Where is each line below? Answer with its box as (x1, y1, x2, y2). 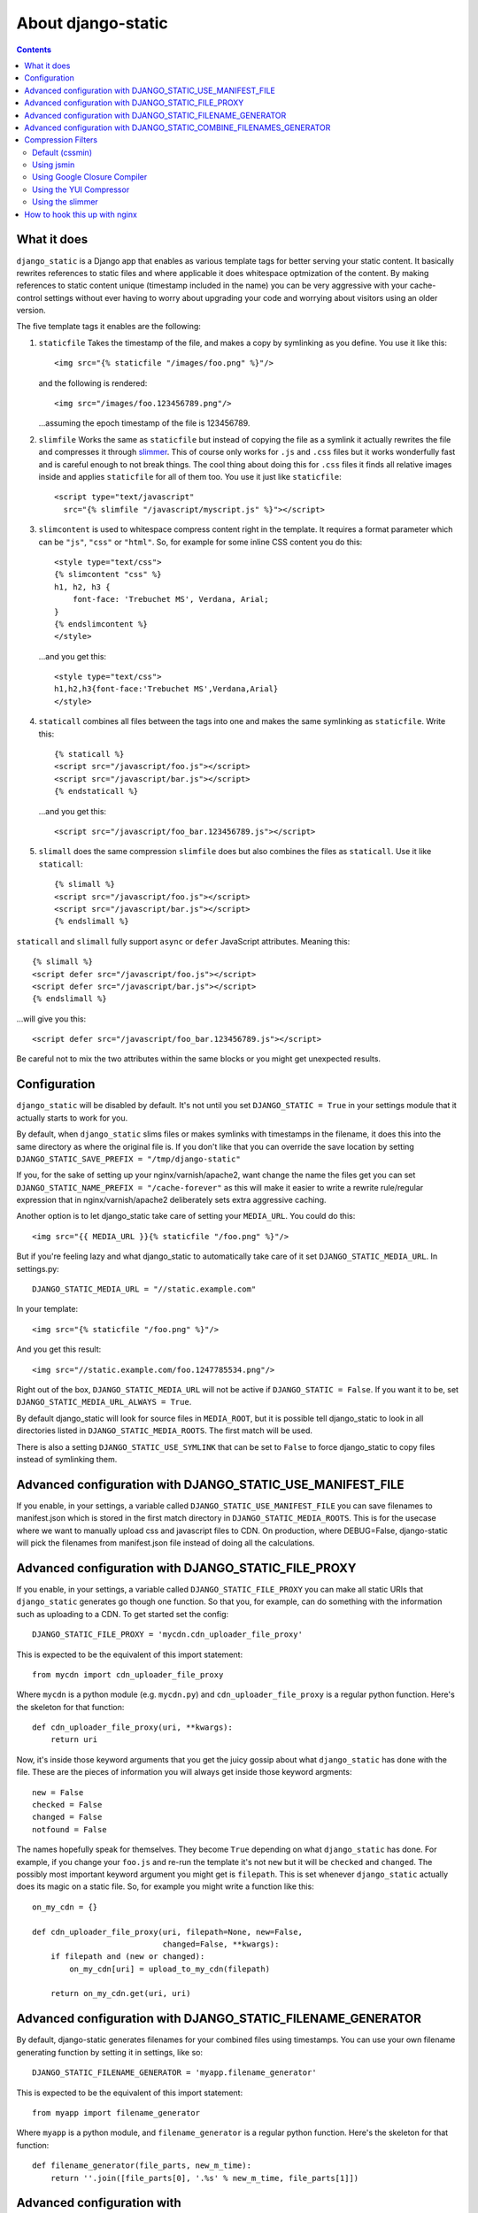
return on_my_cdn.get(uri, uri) (50, 1988, 191, 1999)
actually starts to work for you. (16, 1112, 128, 1123)
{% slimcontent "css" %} (54, 569, 162, 580)
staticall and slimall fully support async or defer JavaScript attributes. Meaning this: (16, 936, 351, 946)
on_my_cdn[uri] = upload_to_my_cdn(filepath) (69, 1963, 270, 1974)
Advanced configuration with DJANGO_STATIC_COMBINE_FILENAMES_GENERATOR (24, 122, 331, 133)
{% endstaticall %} (54, 786, 139, 797)
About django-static (16, 13, 168, 33)
